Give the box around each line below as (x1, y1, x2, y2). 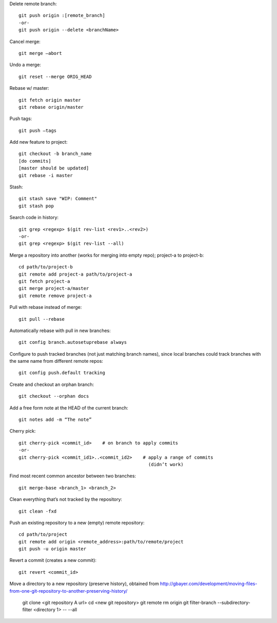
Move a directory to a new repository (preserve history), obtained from (9, 580, 159, 587)
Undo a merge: (9, 62, 41, 68)
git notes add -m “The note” (18, 417, 92, 423)
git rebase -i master (18, 172, 73, 178)
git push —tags (18, 127, 57, 133)
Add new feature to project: (9, 139, 68, 145)
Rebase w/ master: (9, 85, 49, 91)
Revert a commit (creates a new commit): (9, 557, 97, 563)
